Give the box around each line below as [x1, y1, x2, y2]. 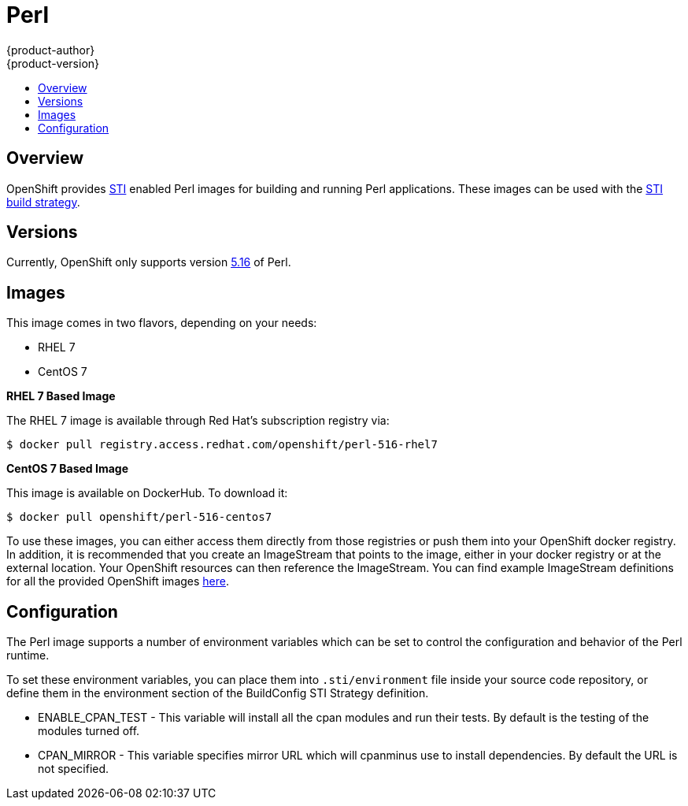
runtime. [6, 648, 50, 663]
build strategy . [6, 195, 80, 209]
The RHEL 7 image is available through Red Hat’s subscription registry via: [6, 414, 390, 428]
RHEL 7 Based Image [6, 389, 116, 403]
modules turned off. [38, 724, 140, 738]
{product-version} [6, 56, 100, 70]
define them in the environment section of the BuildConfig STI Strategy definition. [6, 686, 429, 700]
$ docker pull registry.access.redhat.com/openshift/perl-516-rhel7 [6, 438, 438, 451]
